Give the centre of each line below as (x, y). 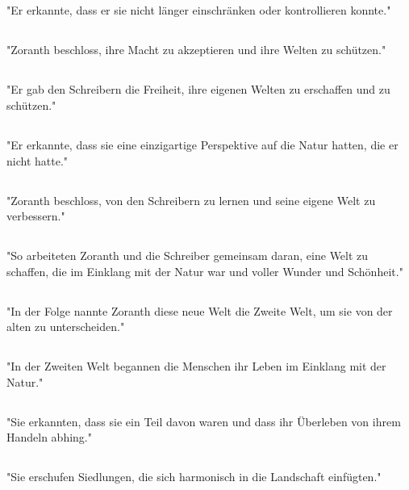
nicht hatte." (38, 160)
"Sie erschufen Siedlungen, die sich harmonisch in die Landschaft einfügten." (194, 477)
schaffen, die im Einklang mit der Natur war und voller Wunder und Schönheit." (205, 271)
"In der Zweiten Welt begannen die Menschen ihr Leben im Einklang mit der (196, 366)
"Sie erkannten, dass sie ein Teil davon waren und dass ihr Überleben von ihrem (204, 421)
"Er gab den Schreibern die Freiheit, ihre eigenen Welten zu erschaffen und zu (198, 89)
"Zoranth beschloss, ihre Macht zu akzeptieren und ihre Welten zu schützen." (196, 50)
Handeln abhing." (49, 437)
